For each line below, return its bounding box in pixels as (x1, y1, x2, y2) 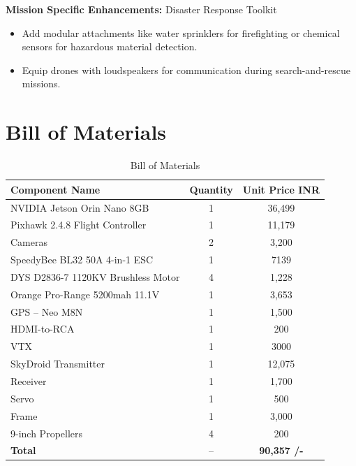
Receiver (10, 373, 47, 388)
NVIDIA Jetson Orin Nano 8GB (10, 200, 149, 214)
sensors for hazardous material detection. (22, 39, 198, 54)
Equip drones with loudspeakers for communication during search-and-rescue (22, 62, 351, 77)
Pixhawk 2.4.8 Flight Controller (10, 217, 147, 232)
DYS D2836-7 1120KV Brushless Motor (10, 269, 180, 284)
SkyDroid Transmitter (10, 356, 105, 371)
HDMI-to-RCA (10, 321, 75, 336)
